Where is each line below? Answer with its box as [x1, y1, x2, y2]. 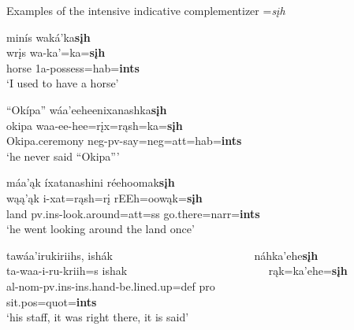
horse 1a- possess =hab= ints [6, 59, 140, 76]
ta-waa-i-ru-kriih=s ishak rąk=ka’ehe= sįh [6, 262, 348, 279]
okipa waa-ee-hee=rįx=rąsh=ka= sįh [6, 117, 183, 133]
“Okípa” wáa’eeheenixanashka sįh [6, 101, 167, 117]
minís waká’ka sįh [6, 28, 91, 45]
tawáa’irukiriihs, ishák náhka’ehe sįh [6, 247, 319, 263]
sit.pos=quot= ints [6, 293, 97, 310]
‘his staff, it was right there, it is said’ [6, 309, 189, 325]
